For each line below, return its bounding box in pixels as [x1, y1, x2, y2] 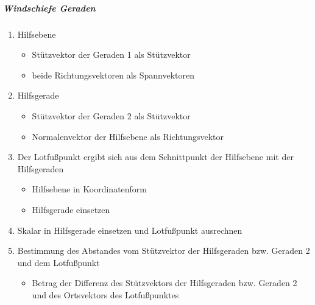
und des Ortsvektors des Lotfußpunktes [32, 288, 179, 301]
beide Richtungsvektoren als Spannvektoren [32, 68, 195, 81]
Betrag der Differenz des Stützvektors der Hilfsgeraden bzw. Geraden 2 [32, 276, 297, 289]
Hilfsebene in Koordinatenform [32, 183, 147, 195]
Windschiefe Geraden [3, 1, 96, 14]
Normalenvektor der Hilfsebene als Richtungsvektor [32, 130, 224, 142]
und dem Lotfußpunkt [17, 256, 100, 268]
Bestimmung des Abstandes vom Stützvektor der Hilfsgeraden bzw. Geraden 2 [17, 244, 310, 257]
